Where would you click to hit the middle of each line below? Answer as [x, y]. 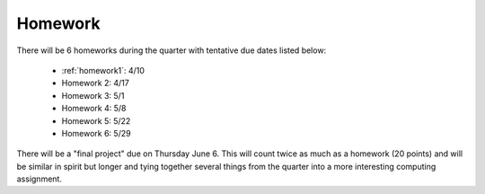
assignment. [40, 179]
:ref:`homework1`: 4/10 [103, 70]
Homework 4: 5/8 [94, 109]
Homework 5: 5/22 [96, 120]
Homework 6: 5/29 [96, 133]
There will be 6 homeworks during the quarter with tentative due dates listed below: [172, 50]
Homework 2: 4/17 [95, 83]
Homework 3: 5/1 [93, 95]
